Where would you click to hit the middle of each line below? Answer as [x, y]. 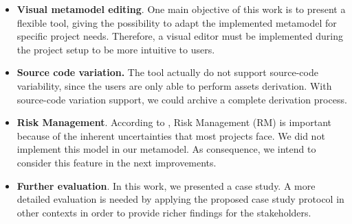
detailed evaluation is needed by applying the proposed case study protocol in [180, 199]
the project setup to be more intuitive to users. [116, 49]
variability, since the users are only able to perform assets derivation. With [174, 85]
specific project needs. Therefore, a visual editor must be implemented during [180, 36]
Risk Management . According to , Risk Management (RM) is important [174, 122]
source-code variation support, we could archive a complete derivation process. [182, 99]
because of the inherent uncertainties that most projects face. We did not [171, 135]
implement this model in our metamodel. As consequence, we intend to [166, 149]
